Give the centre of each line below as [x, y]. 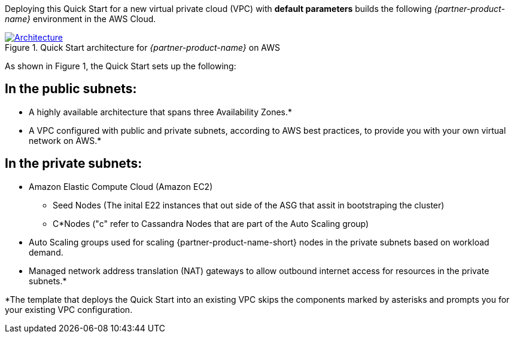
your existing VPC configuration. [69, 309]
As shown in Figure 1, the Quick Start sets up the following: [121, 66]
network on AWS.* [65, 140]
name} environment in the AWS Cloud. [80, 19]
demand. [46, 252]
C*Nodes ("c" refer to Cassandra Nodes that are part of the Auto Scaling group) [211, 223]
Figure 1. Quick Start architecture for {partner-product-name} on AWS [142, 47]
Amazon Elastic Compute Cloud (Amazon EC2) [121, 186]
